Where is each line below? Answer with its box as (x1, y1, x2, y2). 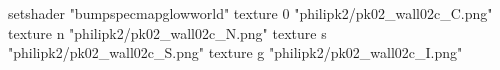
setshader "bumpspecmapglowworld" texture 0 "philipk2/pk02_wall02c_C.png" (8, 3, 493, 23)
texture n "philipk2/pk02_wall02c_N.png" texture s (8, 22, 327, 43)
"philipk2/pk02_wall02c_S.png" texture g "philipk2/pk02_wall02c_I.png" (8, 42, 463, 63)
